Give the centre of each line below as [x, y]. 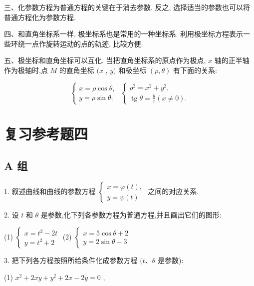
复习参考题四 [46, 134]
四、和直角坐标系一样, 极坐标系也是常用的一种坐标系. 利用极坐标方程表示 [124, 34]
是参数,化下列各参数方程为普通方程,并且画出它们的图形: [131, 215]
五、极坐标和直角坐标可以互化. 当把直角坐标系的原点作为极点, [105, 60]
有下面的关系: [195, 70]
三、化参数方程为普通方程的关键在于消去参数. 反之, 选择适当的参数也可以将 [127, 7]
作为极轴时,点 [26, 70]
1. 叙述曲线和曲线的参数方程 [50, 191]
